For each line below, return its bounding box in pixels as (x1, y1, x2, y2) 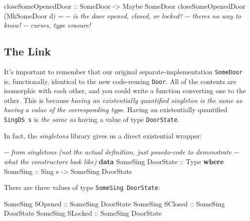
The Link (4, 44, 51, 59)
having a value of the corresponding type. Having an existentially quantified (4, 104, 228, 115)
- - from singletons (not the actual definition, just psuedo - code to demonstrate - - (4, 147, 239, 157)
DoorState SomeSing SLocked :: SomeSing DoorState (4, 208, 162, 218)
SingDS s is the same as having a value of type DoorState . (4, 114, 180, 124)
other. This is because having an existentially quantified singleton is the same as (4, 95, 242, 105)
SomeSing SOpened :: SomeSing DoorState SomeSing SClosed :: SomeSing (4, 198, 225, 208)
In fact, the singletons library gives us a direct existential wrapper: (4, 130, 202, 140)
